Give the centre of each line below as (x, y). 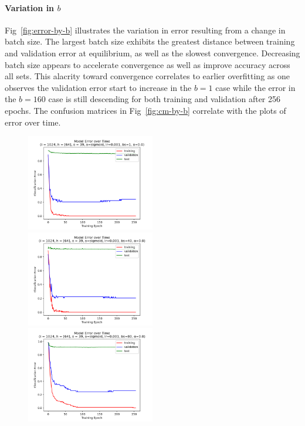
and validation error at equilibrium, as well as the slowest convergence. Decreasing (152, 53)
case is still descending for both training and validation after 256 (165, 99)
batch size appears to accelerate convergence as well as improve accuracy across (148, 64)
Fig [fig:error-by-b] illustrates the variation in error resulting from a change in (145, 30)
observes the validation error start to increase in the (98, 87)
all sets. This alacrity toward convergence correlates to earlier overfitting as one (147, 76)
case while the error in (255, 87)
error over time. (33, 122)
